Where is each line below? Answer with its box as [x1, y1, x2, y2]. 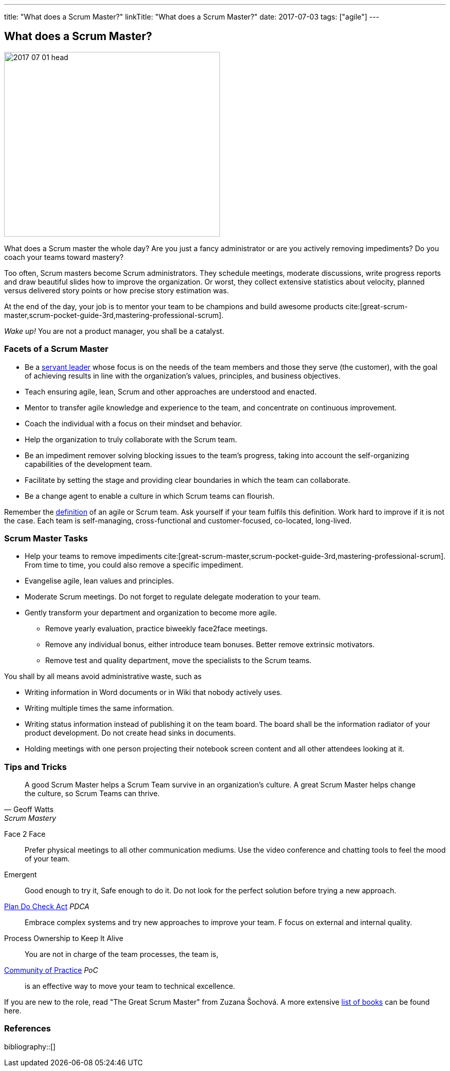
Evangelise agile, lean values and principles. [25, 576, 174, 586]
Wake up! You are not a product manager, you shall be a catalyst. [4, 326, 224, 335]
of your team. [25, 854, 70, 863]
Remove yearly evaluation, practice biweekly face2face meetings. [45, 624, 268, 633]
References [4, 1023, 51, 1034]
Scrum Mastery [4, 814, 57, 823]
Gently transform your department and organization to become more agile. [25, 608, 277, 617]
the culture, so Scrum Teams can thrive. [25, 789, 160, 798]
